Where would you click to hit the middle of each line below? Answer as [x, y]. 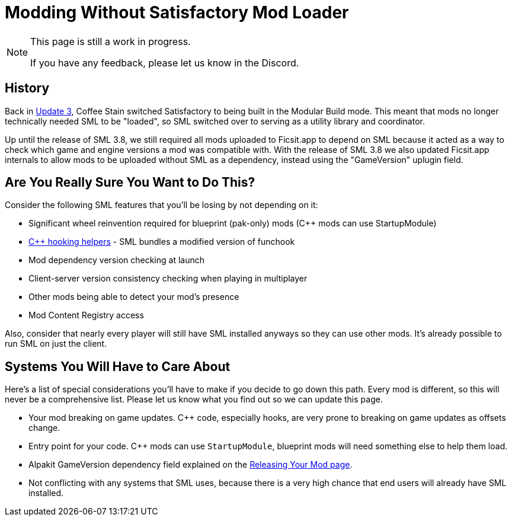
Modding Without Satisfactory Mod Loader [177, 12]
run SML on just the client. [56, 344]
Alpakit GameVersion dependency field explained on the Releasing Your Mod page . [191, 465]
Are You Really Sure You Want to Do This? [130, 183]
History [27, 88]
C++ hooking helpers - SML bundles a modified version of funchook [162, 242]
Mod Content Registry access [86, 315]
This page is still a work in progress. [111, 41]
